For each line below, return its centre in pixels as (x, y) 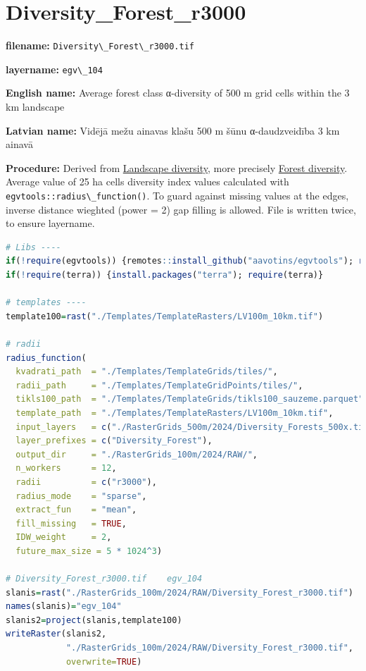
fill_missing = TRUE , (71, 523)
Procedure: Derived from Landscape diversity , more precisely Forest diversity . (177, 167)
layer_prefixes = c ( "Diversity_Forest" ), (114, 441)
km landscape (35, 107)
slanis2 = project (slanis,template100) (94, 620)
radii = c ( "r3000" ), (86, 482)
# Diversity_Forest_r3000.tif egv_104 (104, 579)
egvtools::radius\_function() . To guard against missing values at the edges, (177, 195)
